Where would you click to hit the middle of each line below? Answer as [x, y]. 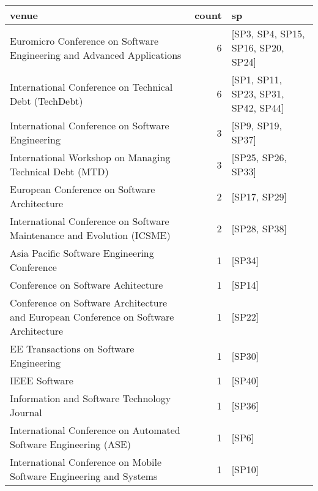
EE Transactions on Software [72, 348]
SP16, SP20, [258, 48]
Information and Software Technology [91, 398]
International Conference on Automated [95, 430]
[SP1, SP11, [257, 79]
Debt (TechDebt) [46, 101]
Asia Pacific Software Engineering [82, 253]
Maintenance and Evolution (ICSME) [90, 235]
